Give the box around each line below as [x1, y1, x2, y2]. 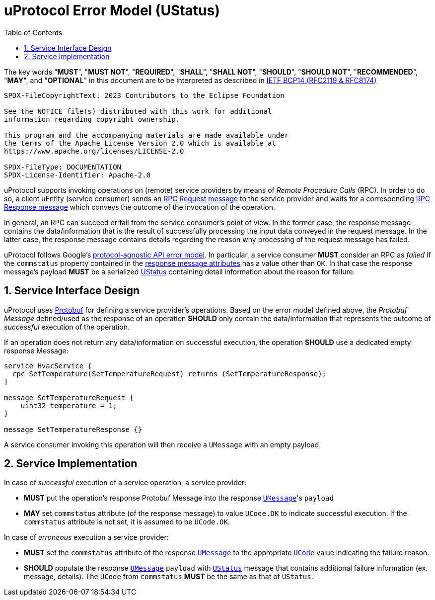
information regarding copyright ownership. [4, 115, 180, 123]
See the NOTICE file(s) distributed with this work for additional [4, 107, 272, 115]
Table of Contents [4, 28, 63, 37]
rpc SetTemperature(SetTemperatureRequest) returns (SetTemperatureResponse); [12, 369, 327, 378]
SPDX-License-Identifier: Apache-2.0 [4, 171, 151, 179]
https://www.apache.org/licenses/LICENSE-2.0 [4, 147, 184, 155]
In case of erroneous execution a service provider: [4, 533, 169, 542]
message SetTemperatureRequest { [4, 393, 134, 402]
